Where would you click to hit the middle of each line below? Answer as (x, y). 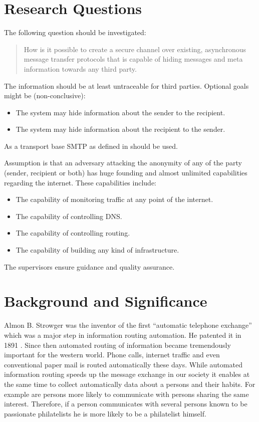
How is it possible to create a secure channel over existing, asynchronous (135, 49)
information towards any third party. (80, 68)
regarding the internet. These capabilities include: (80, 182)
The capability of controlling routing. (73, 233)
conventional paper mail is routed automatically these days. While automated (123, 364)
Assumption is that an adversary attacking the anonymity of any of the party (123, 163)
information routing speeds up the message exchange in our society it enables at (127, 374)
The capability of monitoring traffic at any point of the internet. (114, 199)
